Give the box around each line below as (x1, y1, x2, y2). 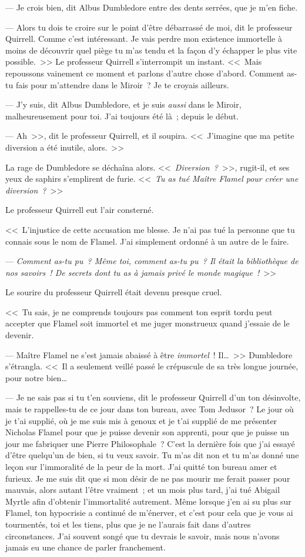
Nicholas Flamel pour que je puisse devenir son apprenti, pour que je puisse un (5, 426, 290, 438)
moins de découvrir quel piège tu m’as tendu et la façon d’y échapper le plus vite (5, 44, 297, 56)
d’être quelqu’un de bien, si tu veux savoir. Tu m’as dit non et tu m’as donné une (5, 449, 299, 461)
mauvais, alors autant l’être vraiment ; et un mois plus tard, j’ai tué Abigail (5, 483, 280, 496)
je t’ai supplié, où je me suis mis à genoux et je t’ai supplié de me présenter (5, 414, 277, 426)
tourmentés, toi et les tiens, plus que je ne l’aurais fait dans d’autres (5, 518, 251, 530)
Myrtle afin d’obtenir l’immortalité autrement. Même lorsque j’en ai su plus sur (5, 495, 291, 507)
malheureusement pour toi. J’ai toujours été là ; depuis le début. (5, 109, 239, 122)
